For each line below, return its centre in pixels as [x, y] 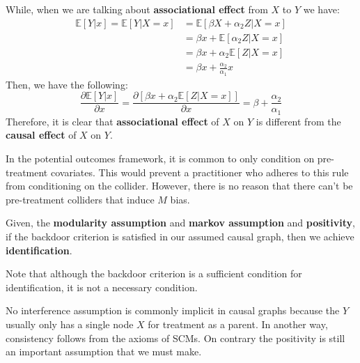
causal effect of [41, 135]
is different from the [298, 121]
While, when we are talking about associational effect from [137, 9]
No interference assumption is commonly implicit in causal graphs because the [173, 310]
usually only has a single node [70, 324]
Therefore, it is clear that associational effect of [112, 121]
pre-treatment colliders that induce [80, 199]
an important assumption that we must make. [104, 352]
